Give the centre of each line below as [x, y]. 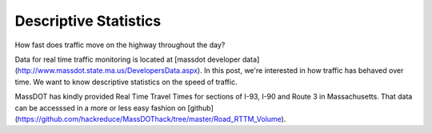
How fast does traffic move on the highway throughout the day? [120, 45]
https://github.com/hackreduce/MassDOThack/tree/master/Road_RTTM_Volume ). [152, 119]
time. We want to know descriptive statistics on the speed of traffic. [126, 82]
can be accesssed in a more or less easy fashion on [100, 107]
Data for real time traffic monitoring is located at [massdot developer [128, 59]
